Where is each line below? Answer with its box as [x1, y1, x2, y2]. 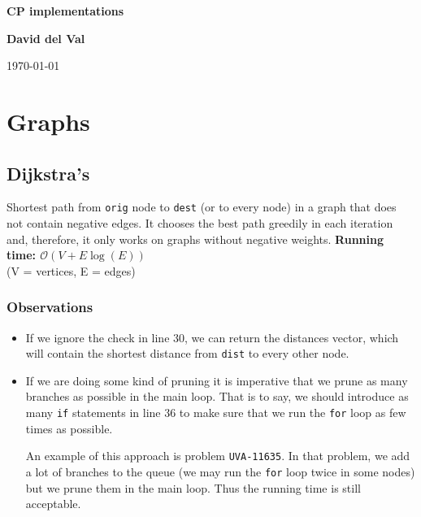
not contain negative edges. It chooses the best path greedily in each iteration [7, 215, 393, 232]
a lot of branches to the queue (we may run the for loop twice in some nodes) [25, 463, 415, 480]
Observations [7, 297, 93, 317]
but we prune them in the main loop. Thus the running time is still [25, 479, 361, 496]
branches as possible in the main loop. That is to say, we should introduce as [25, 388, 409, 405]
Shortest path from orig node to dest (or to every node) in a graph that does [7, 198, 397, 215]
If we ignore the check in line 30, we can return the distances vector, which [25, 328, 399, 345]
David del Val [7, 29, 85, 46]
